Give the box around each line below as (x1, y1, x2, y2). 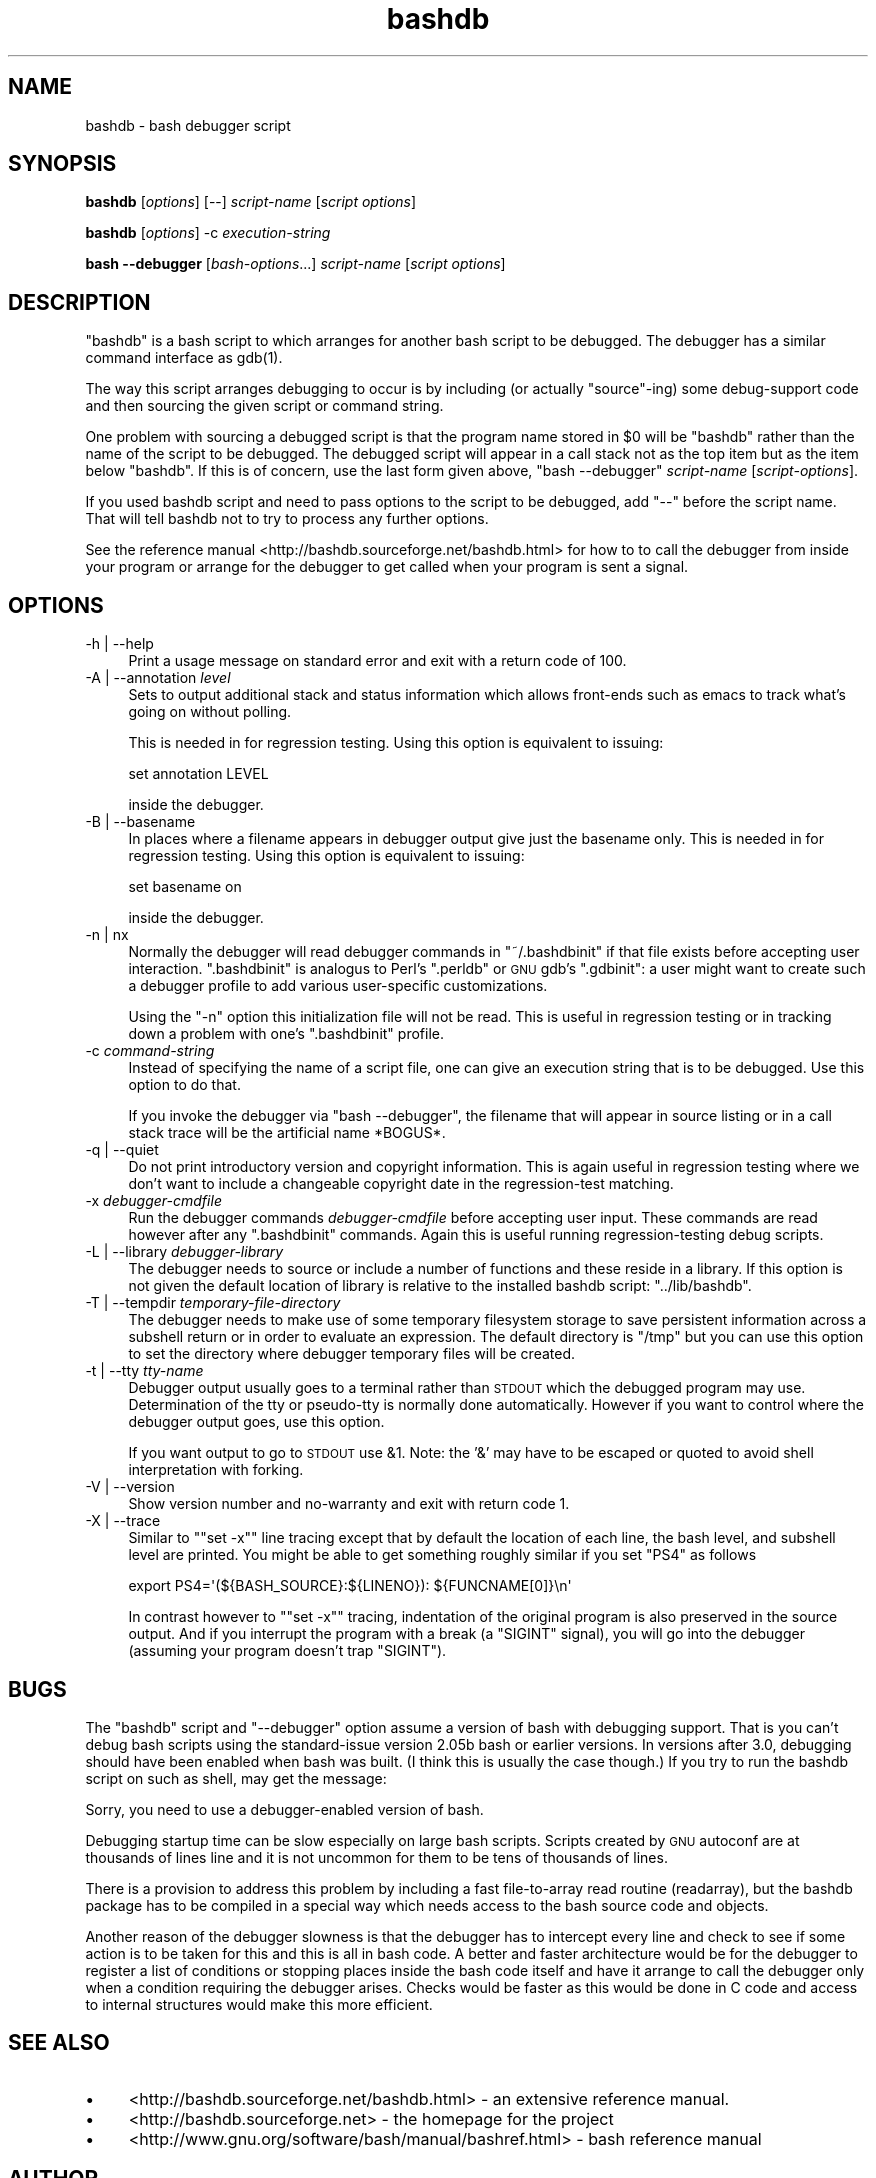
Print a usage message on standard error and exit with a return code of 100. (128, 652, 627, 670)
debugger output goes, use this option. (128, 1413, 385, 1431)
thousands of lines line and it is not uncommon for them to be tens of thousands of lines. (85, 1848, 668, 1866)
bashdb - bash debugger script (85, 116, 291, 134)
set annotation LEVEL (128, 765, 269, 783)
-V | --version (85, 1478, 175, 1496)
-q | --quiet (85, 1141, 159, 1159)
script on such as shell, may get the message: (85, 1769, 387, 1787)
